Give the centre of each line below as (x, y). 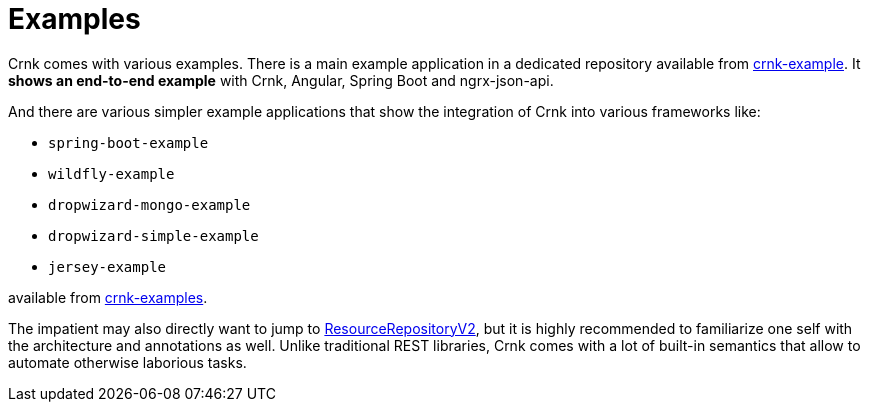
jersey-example (107, 266)
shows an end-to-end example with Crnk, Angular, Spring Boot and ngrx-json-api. (281, 80)
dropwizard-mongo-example (149, 204)
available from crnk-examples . (108, 297)
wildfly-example (111, 173)
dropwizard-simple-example (153, 235)
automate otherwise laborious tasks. (127, 362)
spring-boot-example (128, 142)
